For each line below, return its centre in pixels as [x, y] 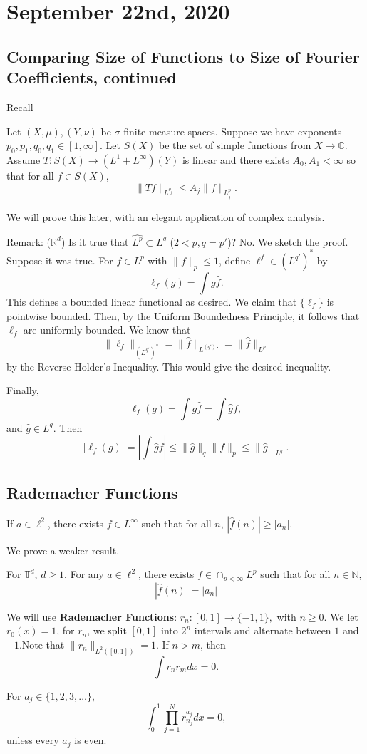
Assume [24, 159]
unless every [33, 740]
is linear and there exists [236, 159]
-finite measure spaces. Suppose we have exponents [231, 131]
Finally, [23, 390]
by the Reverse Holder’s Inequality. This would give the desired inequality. [169, 366]
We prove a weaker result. [63, 550]
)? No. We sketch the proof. [288, 241]
